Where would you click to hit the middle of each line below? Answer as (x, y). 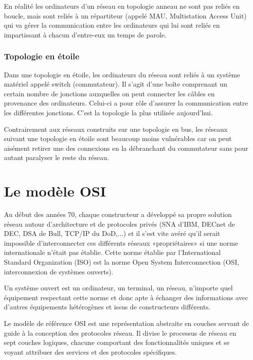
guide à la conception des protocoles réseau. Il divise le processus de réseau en (120, 333)
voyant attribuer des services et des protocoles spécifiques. (90, 351)
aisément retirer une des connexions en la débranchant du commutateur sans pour (126, 148)
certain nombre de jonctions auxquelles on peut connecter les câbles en (109, 93)
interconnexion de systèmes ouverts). (59, 271)
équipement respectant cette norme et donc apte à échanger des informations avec (126, 297)
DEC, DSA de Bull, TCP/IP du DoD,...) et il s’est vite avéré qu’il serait (112, 233)
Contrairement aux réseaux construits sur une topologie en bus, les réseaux (116, 129)
